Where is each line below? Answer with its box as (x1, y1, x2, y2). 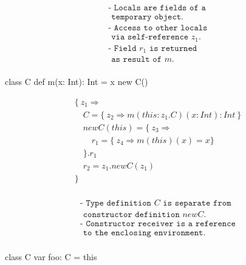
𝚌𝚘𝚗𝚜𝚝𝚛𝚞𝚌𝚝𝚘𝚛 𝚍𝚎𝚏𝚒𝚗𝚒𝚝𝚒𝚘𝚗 (83, 210, 180, 220)
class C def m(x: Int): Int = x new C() (5, 75, 148, 88)
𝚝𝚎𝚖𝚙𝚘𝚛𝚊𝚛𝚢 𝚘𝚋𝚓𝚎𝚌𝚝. (111, 13, 183, 22)
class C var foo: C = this (5, 250, 97, 263)
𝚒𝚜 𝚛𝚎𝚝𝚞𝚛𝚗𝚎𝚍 (149, 44, 197, 53)
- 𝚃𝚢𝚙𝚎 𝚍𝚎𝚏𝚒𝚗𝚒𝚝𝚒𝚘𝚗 (80, 198, 151, 207)
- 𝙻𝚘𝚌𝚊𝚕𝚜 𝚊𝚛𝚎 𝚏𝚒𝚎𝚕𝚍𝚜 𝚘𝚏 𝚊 (108, 4, 206, 13)
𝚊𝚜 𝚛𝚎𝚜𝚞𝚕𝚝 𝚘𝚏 (111, 55, 162, 64)
